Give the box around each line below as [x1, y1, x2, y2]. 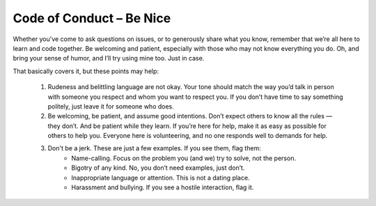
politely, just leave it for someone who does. [47, 102, 174, 111]
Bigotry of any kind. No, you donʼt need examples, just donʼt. [71, 164, 245, 172]
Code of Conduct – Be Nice [13, 10, 171, 26]
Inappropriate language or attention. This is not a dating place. [71, 173, 250, 182]
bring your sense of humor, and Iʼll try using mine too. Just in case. [13, 54, 205, 63]
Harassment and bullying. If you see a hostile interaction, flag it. [71, 183, 254, 191]
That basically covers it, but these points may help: [13, 67, 159, 75]
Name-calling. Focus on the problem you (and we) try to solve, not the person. [71, 154, 296, 162]
